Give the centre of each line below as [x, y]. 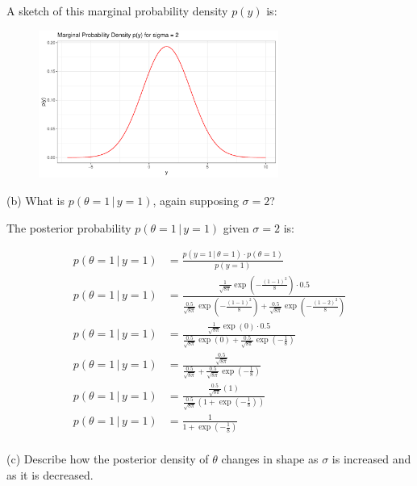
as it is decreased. [50, 474]
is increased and [371, 459]
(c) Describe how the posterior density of [108, 459]
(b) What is [36, 201]
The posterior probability [69, 227]
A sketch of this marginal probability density [117, 10]
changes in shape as [270, 459]
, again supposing [196, 201]
